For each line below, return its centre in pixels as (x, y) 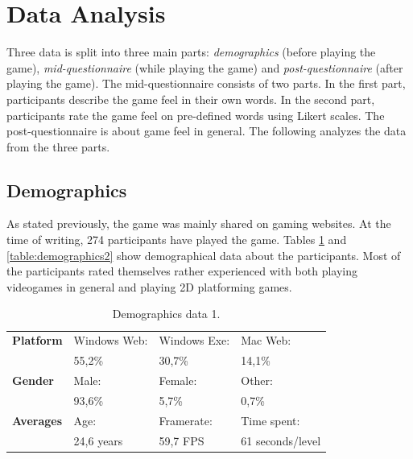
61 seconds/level (281, 440)
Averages (37, 420)
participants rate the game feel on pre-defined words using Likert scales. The (196, 115)
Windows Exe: (194, 340)
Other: (257, 380)
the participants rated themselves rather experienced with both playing (182, 271)
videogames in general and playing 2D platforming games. (149, 286)
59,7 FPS (182, 440)
